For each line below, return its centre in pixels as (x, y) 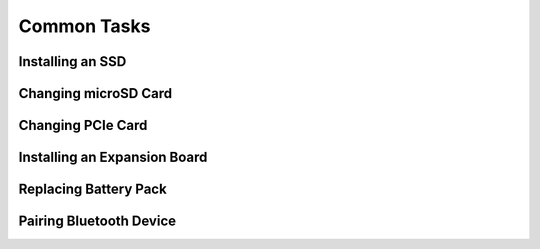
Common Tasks (84, 26)
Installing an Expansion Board (113, 157)
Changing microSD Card (95, 93)
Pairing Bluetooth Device (97, 221)
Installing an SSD (72, 61)
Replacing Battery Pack (92, 189)
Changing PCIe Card (83, 125)
